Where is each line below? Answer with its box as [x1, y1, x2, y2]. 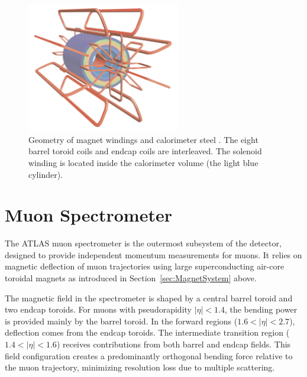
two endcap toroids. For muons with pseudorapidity [5, 303, 192, 316]
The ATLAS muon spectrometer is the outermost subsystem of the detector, [5, 237, 282, 249]
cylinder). [28, 168, 63, 180]
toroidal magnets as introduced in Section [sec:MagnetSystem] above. [5, 272, 257, 284]
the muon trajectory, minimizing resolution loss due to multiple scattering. [5, 361, 275, 373]
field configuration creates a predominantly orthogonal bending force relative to [5, 349, 293, 362]
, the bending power [224, 303, 298, 316]
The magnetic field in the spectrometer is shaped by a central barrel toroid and [5, 291, 293, 304]
